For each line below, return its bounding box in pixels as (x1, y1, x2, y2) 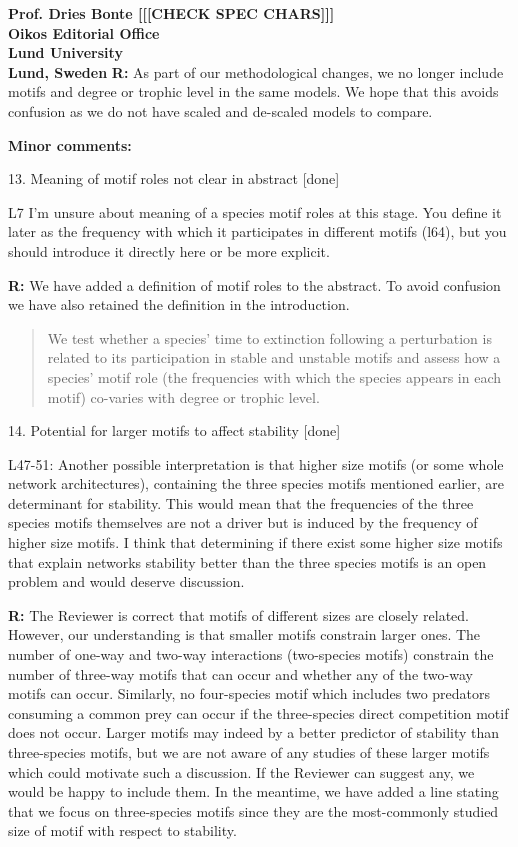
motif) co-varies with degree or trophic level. (47, 386, 320, 407)
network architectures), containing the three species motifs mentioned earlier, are (8, 473, 504, 494)
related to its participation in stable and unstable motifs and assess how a (47, 347, 501, 368)
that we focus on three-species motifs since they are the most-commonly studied (8, 800, 499, 821)
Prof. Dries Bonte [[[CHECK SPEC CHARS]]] (8, 3, 335, 23)
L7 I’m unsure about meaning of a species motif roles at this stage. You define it (8, 201, 502, 222)
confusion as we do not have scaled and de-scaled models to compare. (8, 100, 433, 121)
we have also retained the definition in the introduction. (8, 294, 350, 315)
